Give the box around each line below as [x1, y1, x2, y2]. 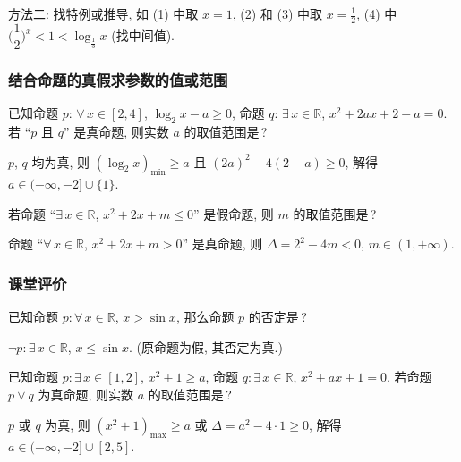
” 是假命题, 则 [192, 204, 274, 223]
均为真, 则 [31, 152, 90, 171]
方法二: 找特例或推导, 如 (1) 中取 [8, 4, 199, 22]
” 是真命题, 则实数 [63, 122, 169, 140]
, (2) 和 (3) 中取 [232, 4, 322, 22]
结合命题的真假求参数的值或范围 [8, 68, 228, 90]
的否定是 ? [248, 307, 307, 326]
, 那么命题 [175, 307, 235, 326]
